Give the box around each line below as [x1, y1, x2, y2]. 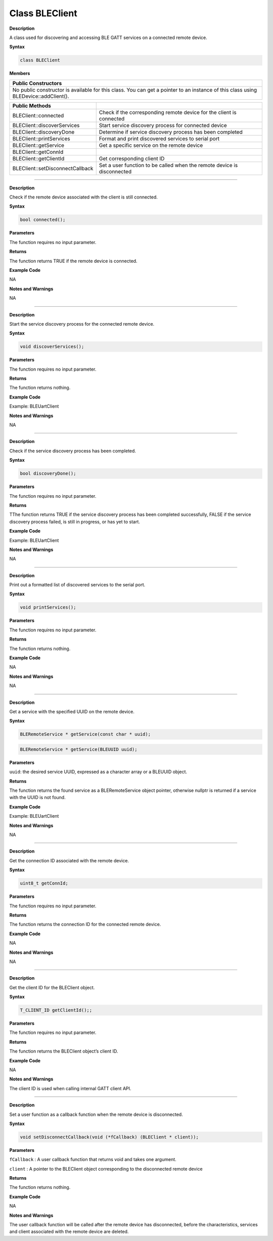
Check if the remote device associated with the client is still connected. [9, 194, 158, 200]
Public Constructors [12, 79, 62, 87]
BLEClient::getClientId [12, 155, 65, 162]
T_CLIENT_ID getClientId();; [20, 1008, 93, 1013]
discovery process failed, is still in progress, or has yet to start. [9, 518, 140, 525]
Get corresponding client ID [99, 155, 165, 162]
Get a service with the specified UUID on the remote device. [9, 708, 135, 714]
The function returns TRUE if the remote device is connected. [9, 258, 138, 264]
